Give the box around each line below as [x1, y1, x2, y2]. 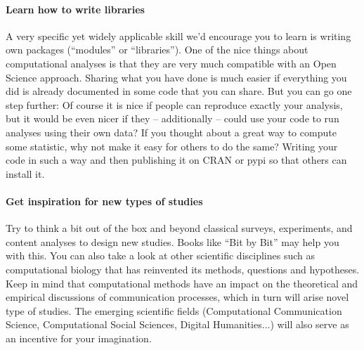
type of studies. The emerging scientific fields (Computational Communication [6, 303, 342, 318]
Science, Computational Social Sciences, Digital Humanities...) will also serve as [6, 317, 349, 332]
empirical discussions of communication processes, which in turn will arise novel [6, 290, 349, 304]
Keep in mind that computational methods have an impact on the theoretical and [6, 276, 358, 290]
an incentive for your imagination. [6, 330, 152, 345]
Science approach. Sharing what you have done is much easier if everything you [6, 70, 347, 84]
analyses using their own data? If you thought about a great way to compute [6, 124, 337, 139]
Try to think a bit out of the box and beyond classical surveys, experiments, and [6, 221, 353, 235]
